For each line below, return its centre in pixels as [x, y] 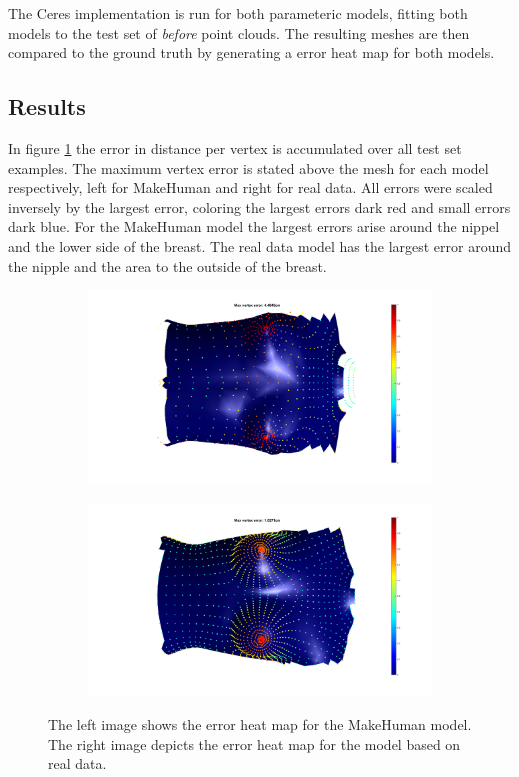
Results [47, 106]
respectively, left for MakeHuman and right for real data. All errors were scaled [250, 187]
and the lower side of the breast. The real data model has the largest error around [260, 245]
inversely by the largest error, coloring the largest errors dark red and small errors [259, 206]
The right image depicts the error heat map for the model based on [254, 743]
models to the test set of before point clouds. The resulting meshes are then [239, 32]
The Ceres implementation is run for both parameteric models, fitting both [238, 13]
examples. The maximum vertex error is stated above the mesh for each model [248, 167]
